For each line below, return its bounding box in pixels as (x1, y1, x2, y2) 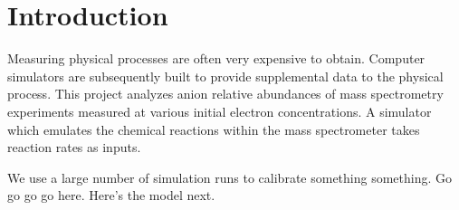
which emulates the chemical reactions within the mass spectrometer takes (7, 119, 420, 138)
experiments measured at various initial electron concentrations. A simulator (7, 101, 432, 120)
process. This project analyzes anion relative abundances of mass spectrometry (7, 84, 444, 103)
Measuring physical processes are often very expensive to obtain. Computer (7, 49, 426, 68)
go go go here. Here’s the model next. (7, 186, 215, 205)
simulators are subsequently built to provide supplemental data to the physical (7, 66, 444, 85)
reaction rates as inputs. (7, 138, 141, 157)
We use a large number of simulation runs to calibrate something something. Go (7, 167, 453, 186)
